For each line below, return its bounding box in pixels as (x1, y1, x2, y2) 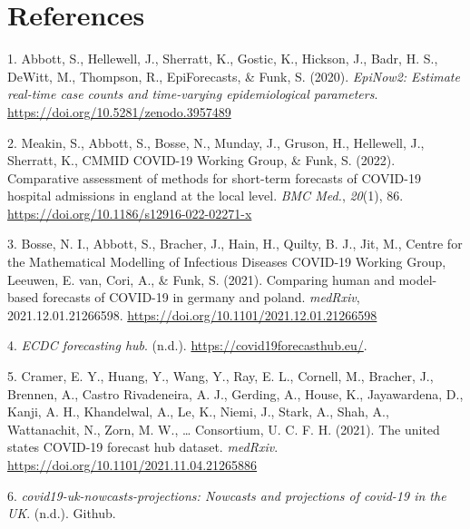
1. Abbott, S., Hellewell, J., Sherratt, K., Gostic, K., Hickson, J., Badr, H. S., (7, 49, 438, 68)
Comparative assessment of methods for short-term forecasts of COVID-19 (7, 168, 421, 187)
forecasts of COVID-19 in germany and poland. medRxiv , (42, 288, 360, 307)
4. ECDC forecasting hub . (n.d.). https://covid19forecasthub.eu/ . (7, 336, 367, 355)
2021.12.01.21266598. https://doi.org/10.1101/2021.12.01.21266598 (7, 305, 377, 324)
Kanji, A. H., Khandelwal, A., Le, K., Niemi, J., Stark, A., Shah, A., (7, 402, 389, 421)
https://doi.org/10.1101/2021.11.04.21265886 (7, 456, 258, 474)
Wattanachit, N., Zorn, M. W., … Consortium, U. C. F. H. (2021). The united (7, 419, 440, 438)
